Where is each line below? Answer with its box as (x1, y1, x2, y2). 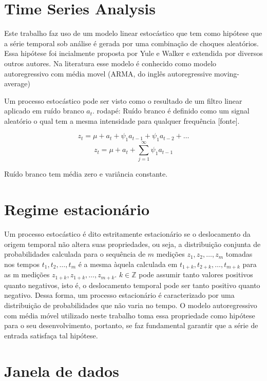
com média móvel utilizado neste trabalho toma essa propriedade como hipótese (4, 310, 255, 320)
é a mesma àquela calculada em (78, 258, 178, 269)
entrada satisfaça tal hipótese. (4, 330, 98, 340)
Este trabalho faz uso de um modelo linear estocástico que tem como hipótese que (4, 28, 262, 39)
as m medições (4, 269, 50, 280)
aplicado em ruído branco (4, 105, 84, 116)
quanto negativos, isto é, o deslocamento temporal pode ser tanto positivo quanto (4, 279, 260, 290)
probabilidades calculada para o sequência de (4, 249, 146, 259)
